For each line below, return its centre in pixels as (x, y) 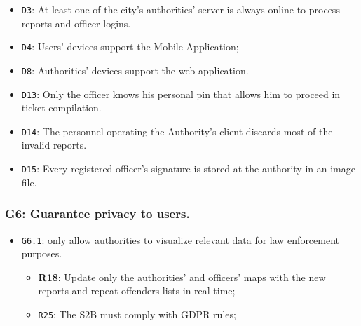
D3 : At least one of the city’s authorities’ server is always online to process (180, 9)
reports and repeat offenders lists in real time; (137, 291)
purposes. (42, 253)
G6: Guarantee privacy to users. (97, 213)
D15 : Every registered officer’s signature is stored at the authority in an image (188, 169)
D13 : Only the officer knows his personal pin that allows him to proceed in (181, 94)
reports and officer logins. (76, 23)
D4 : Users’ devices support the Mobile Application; (130, 47)
